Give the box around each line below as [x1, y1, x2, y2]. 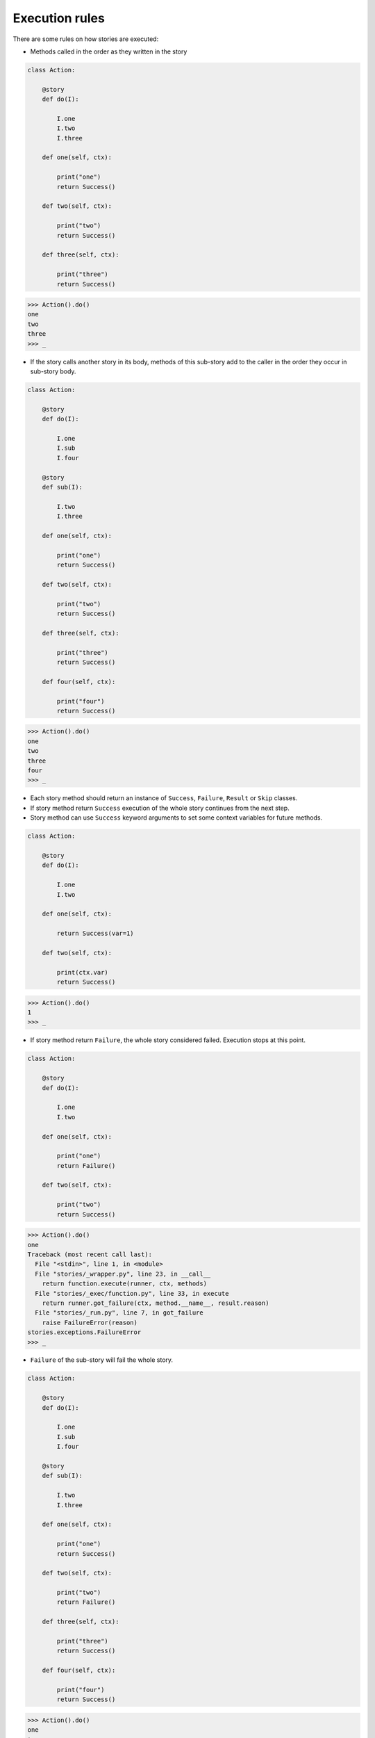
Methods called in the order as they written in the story [30, 47, 187, 56]
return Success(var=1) [56, 929, 135, 938]
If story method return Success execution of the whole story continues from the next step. [30, 804, 290, 812]
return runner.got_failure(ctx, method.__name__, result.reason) [42, 1299, 269, 1307]
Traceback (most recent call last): [27, 1250, 153, 1258]
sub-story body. [30, 367, 76, 375]
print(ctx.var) [56, 968, 109, 976]
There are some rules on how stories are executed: [12, 35, 159, 43]
